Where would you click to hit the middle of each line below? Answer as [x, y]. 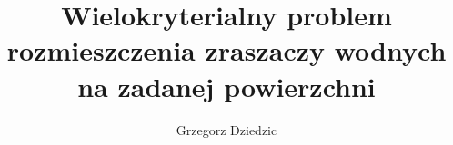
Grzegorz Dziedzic [226, 129]
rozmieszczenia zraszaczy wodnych [226, 50]
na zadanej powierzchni [226, 86]
